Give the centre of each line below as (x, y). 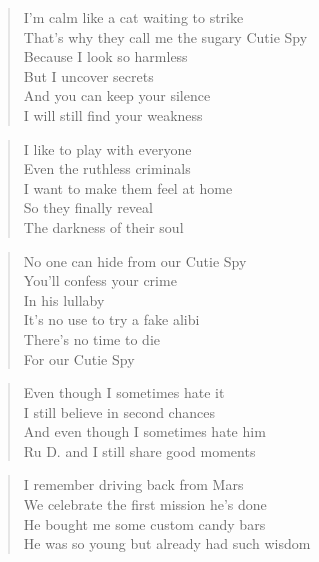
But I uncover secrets (88, 75)
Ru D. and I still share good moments (139, 450)
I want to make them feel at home (128, 187)
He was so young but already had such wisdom (167, 543)
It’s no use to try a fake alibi (111, 319)
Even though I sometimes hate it (124, 392)
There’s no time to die (92, 338)
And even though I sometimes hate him (144, 431)
